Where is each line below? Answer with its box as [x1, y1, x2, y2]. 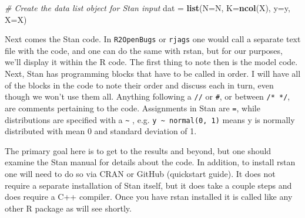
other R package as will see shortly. [5, 202, 132, 214]
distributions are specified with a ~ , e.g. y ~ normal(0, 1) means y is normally [5, 113, 295, 125]
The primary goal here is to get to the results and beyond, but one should [5, 144, 272, 156]
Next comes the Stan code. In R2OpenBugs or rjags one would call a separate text [5, 33, 301, 45]
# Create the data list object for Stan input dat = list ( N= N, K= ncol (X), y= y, [5, 2, 290, 13]
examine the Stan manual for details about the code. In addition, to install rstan [5, 156, 296, 168]
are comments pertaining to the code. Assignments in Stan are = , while [5, 101, 260, 114]
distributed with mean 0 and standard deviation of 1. [5, 125, 197, 137]
